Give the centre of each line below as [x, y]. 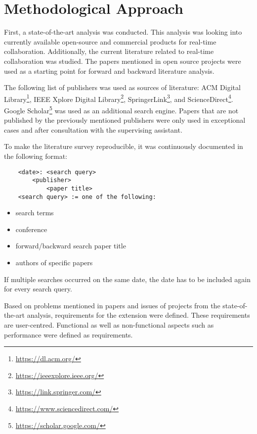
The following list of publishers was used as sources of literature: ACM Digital [122, 87]
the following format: [36, 156]
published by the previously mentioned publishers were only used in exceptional [125, 120]
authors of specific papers [54, 262]
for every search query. [38, 289]
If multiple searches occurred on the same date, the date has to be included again [127, 279]
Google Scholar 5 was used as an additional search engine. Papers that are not [121, 109]
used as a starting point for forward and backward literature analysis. [109, 71]
